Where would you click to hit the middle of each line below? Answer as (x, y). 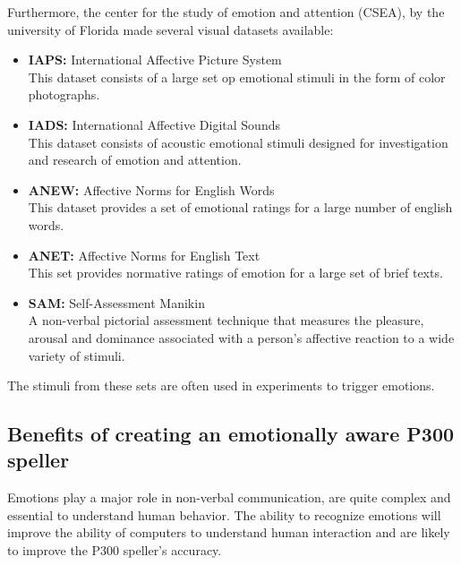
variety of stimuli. (77, 355)
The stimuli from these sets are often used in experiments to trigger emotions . (221, 385)
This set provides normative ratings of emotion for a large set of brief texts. (235, 273)
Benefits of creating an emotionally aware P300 (231, 434)
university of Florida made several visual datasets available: (171, 29)
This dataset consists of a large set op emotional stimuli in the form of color (237, 77)
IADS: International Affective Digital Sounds (154, 124)
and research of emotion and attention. (135, 160)
